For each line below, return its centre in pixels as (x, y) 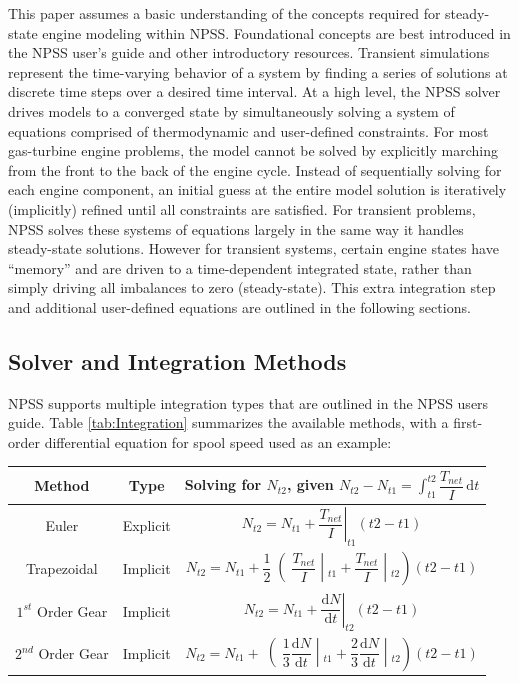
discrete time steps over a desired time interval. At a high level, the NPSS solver (254, 91)
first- (468, 422)
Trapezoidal (62, 568)
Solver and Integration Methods (177, 360)
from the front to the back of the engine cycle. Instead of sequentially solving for (255, 169)
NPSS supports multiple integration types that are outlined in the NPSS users (248, 402)
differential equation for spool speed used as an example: (218, 441)
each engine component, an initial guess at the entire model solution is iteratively (257, 189)
